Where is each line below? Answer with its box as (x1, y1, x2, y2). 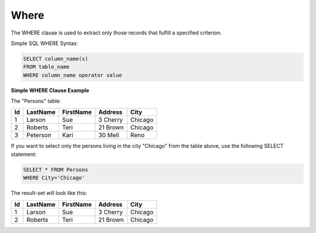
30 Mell (98, 131, 119, 140)
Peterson (26, 131, 52, 140)
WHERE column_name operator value (23, 72, 122, 78)
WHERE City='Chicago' (23, 175, 85, 181)
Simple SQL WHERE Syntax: (11, 40, 78, 47)
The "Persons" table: (11, 98, 61, 105)
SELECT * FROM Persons (23, 166, 88, 173)
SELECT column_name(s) (23, 55, 88, 62)
